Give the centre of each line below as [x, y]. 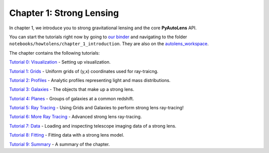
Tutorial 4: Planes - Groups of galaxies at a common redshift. [72, 98]
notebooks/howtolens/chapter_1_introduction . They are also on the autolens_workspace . [109, 44]
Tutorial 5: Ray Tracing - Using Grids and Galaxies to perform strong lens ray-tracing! [96, 108]
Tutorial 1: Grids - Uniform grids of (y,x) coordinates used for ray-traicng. [84, 71]
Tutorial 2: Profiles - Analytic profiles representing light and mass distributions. [90, 80]
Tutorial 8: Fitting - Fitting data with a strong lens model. [67, 135]
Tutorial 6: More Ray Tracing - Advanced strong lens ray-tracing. [75, 117]
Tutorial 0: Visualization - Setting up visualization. [60, 62]
